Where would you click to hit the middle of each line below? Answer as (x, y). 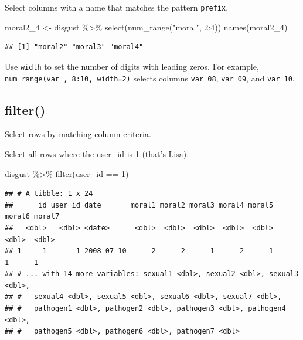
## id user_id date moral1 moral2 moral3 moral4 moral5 (139, 205)
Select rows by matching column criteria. (78, 134)
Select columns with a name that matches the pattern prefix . (117, 7)
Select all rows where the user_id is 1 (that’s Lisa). (97, 153)
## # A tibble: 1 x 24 (49, 194)
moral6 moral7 (32, 217)
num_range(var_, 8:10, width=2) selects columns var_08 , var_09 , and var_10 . (150, 78)
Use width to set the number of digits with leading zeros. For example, (132, 66)
